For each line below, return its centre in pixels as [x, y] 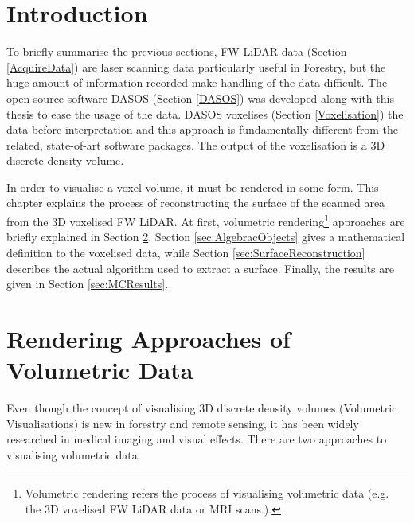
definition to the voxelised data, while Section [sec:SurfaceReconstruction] [186, 252]
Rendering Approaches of [148, 338]
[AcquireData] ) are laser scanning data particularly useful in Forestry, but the [196, 66]
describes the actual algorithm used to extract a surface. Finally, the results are [200, 268]
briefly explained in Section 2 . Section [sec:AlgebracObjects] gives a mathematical [206, 237]
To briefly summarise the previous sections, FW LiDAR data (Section [177, 51]
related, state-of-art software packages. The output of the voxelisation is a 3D [196, 144]
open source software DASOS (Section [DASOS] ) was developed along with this [200, 98]
